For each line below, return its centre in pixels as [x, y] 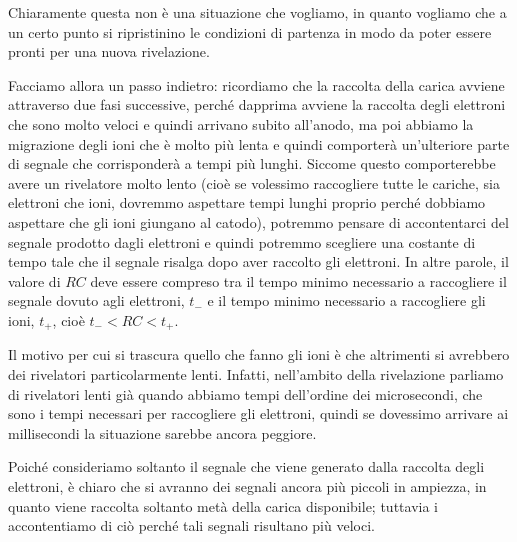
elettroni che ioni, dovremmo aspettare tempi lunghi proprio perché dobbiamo [247, 202]
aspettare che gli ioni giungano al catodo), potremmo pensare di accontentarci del [258, 221]
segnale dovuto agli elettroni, [96, 300]
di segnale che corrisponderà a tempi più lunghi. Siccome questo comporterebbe [252, 163]
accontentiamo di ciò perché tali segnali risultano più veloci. [191, 525]
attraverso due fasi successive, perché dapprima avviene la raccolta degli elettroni [257, 104]
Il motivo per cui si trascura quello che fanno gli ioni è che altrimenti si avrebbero [259, 354]
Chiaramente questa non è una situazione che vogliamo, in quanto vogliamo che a [257, 12]
